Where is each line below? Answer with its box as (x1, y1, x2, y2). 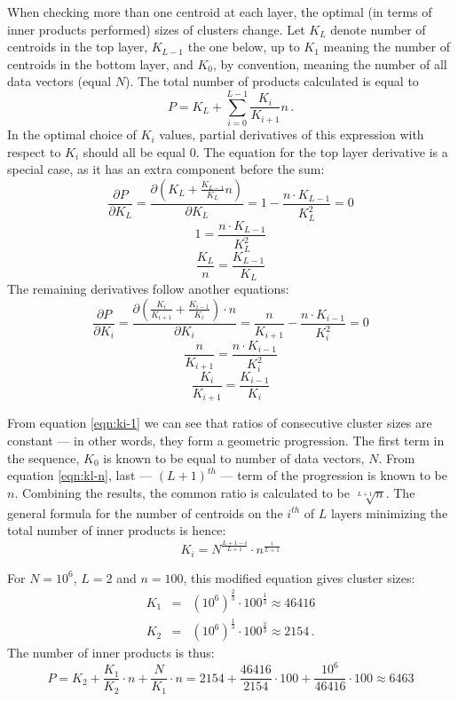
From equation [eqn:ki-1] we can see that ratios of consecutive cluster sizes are (7, 414, 432, 432)
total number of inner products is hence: (7, 521, 226, 540)
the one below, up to (187, 37, 300, 56)
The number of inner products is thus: (7, 643, 215, 662)
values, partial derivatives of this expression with (159, 125, 424, 144)
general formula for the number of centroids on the (7, 503, 283, 522)
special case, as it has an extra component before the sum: (7, 160, 325, 178)
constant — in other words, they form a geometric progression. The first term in (7, 431, 445, 450)
